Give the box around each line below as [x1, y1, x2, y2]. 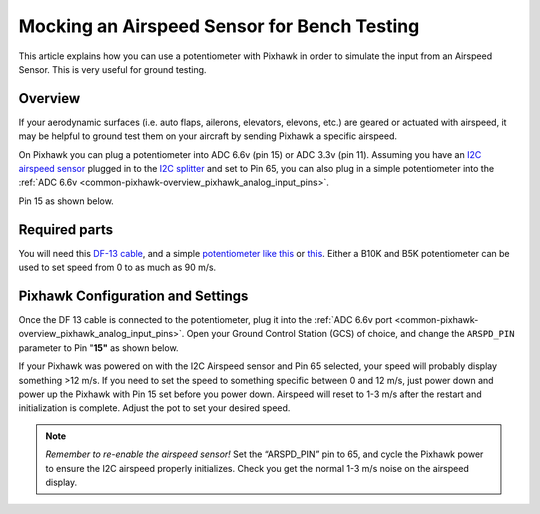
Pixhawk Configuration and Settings [18, 287, 249, 304]
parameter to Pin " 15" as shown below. [18, 341, 179, 354]
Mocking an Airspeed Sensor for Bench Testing [18, 15, 420, 37]
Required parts [18, 221, 114, 238]
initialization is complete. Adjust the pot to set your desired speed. [18, 402, 291, 414]
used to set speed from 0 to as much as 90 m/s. [18, 261, 217, 274]
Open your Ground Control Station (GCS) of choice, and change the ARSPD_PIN [186, 328, 515, 340]
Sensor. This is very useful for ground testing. [18, 63, 207, 75]
